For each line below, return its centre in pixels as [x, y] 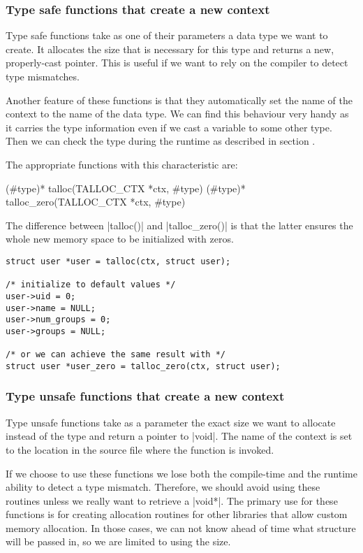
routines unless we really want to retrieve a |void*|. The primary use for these [172, 500]
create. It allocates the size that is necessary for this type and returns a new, [170, 49]
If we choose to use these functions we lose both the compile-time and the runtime [181, 473]
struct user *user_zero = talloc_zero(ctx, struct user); [143, 366]
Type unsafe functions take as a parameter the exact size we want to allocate [171, 422]
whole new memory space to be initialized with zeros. [120, 239]
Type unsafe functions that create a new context [145, 396]
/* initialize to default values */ [91, 285]
